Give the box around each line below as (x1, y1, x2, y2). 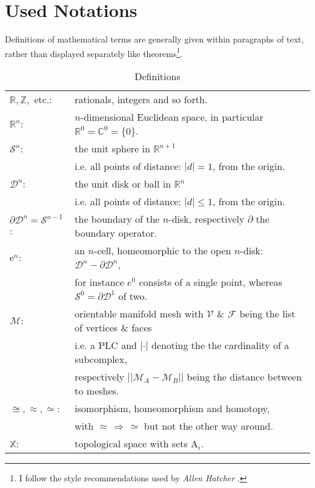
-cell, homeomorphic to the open (94, 243, 231, 257)
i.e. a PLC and (75, 337, 137, 352)
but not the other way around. (144, 418, 273, 433)
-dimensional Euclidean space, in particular (80, 109, 264, 124)
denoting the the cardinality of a (151, 337, 290, 352)
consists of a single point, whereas (139, 274, 282, 289)
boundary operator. (75, 225, 157, 240)
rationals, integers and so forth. (75, 92, 208, 106)
